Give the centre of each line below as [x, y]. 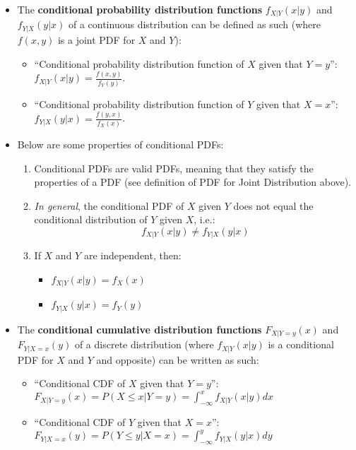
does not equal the [273, 205]
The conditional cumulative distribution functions [140, 329]
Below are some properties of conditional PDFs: [120, 144]
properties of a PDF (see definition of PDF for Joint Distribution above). [193, 182]
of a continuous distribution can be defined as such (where [194, 24]
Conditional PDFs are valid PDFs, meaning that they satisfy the [174, 168]
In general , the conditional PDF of [109, 205]
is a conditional [301, 344]
